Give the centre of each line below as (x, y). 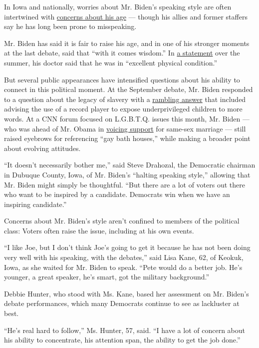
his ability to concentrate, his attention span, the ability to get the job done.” (122, 340)
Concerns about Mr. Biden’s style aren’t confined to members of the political (122, 221)
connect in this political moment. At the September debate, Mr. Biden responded (129, 89)
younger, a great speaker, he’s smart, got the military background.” (107, 277)
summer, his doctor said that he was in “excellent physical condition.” (111, 62)
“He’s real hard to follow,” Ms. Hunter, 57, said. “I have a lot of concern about (125, 330)
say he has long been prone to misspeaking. (70, 26)
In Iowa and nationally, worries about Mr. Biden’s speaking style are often (118, 6)
